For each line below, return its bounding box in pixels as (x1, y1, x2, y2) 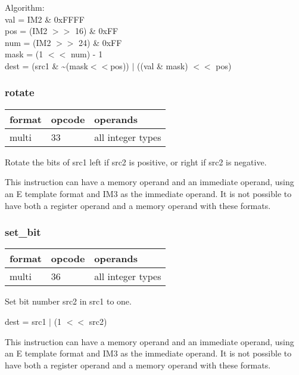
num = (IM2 (5, 36, 51, 48)
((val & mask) (137, 59, 188, 72)
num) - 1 (70, 48, 103, 60)
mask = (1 (5, 48, 43, 60)
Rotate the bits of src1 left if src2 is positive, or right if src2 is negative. (5, 155, 267, 168)
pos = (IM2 (5, 24, 48, 37)
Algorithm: (5, 1, 45, 13)
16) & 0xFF (74, 24, 119, 37)
